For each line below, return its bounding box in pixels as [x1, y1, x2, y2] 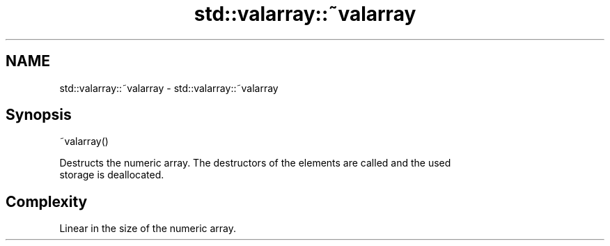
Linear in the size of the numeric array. [59, 222, 237, 235]
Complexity [6, 192, 88, 210]
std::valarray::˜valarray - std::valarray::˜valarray [59, 82, 279, 94]
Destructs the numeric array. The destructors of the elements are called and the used [59, 157, 451, 169]
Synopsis [6, 106, 72, 124]
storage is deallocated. [59, 169, 164, 181]
